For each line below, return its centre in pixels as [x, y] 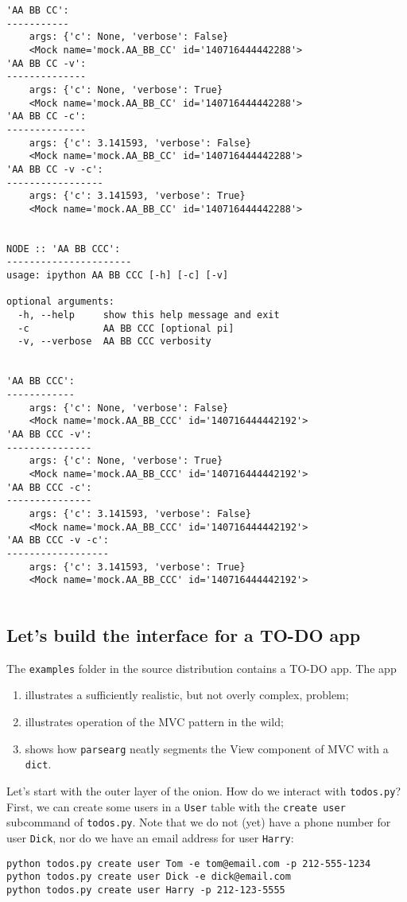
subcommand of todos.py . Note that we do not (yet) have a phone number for [199, 822]
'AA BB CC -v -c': [55, 169]
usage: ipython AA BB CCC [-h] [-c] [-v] [118, 276]
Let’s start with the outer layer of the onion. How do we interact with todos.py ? [204, 790]
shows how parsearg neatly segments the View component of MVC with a [207, 748]
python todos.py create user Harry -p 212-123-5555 [146, 890]
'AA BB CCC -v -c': [58, 540]
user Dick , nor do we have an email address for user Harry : [150, 837]
